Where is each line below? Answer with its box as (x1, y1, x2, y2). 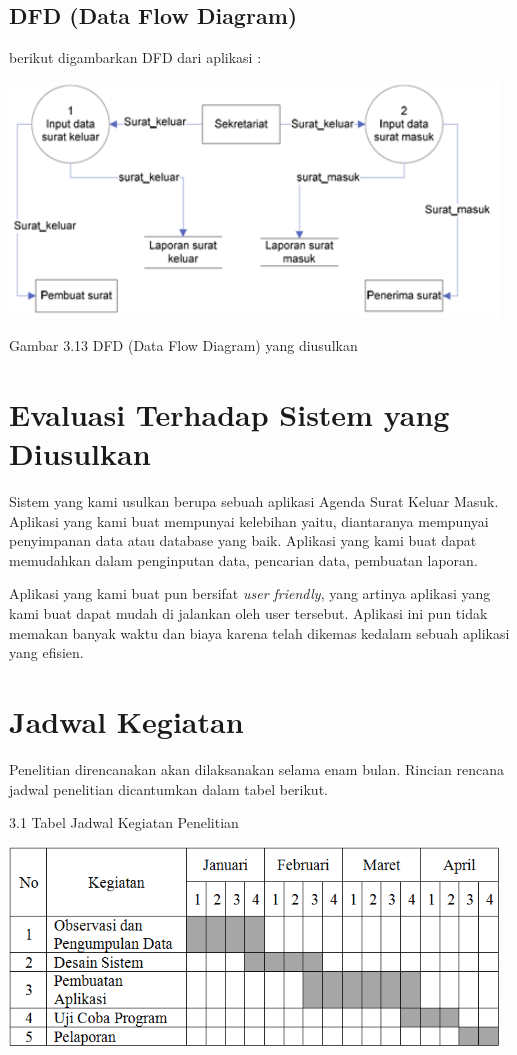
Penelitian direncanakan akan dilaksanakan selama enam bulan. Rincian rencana (9, 758, 504, 779)
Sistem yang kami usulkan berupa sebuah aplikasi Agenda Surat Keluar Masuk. (9, 491, 499, 512)
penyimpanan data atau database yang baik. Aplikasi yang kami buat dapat (9, 530, 477, 551)
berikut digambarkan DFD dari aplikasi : (9, 47, 262, 68)
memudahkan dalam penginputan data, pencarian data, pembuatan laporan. (9, 549, 478, 570)
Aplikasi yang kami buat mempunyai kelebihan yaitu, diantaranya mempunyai (9, 510, 489, 531)
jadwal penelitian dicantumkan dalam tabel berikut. (9, 778, 328, 799)
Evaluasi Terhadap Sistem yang (9, 393, 450, 434)
